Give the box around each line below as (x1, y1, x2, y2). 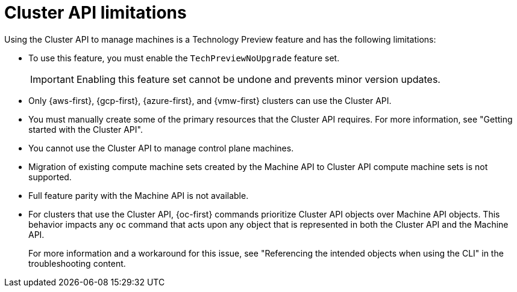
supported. (28, 171, 72, 182)
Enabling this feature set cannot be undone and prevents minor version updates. (76, 73, 440, 85)
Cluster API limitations (4, 2, 187, 23)
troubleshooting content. (28, 258, 126, 269)
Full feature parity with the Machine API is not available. (28, 190, 249, 201)
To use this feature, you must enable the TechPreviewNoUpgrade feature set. (28, 52, 340, 63)
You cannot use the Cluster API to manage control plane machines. (28, 142, 294, 153)
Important (30, 73, 74, 85)
